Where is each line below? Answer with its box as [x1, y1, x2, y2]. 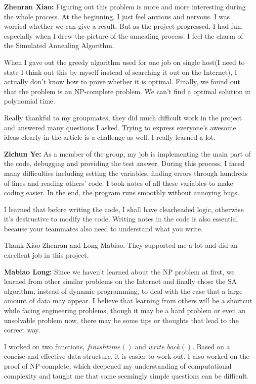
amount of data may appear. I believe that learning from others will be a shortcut [4, 295, 253, 306]
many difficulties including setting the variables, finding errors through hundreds [4, 167, 248, 178]
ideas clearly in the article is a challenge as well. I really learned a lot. [4, 132, 215, 142]
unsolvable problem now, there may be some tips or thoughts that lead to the [4, 315, 239, 325]
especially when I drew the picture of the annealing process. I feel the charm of [4, 30, 243, 41]
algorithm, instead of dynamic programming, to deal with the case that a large [4, 285, 243, 296]
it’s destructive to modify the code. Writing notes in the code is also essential [4, 214, 238, 224]
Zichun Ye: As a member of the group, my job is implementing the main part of [4, 148, 251, 159]
